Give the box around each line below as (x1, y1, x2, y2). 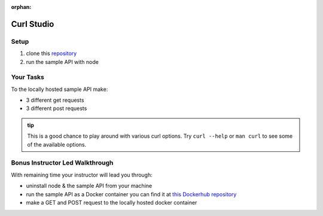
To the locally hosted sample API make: (11, 86, 108, 93)
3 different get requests (26, 96, 84, 104)
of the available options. (27, 141, 87, 148)
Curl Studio (11, 19, 54, 29)
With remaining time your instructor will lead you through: (11, 171, 153, 178)
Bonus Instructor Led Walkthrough (11, 159, 114, 167)
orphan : (11, 4, 32, 10)
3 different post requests (26, 105, 87, 112)
